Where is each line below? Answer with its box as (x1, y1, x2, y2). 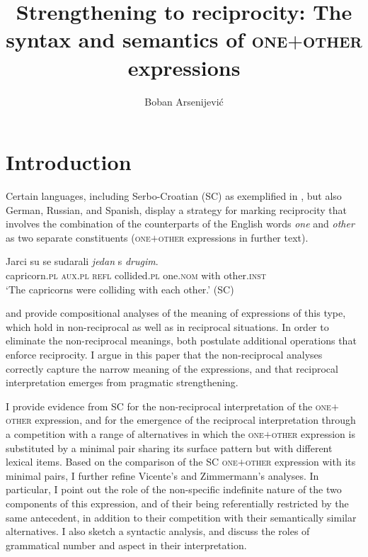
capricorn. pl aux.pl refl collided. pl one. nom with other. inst (6, 268, 266, 282)
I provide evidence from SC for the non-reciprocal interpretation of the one (6, 398, 331, 413)
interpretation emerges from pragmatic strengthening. (6, 375, 238, 390)
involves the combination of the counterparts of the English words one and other (6, 216, 355, 231)
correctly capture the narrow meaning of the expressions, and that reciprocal (6, 361, 338, 376)
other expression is (271, 426, 355, 441)
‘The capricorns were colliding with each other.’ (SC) (6, 281, 234, 296)
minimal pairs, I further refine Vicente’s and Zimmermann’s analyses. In (6, 468, 319, 483)
